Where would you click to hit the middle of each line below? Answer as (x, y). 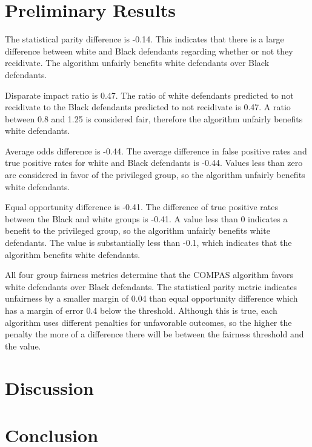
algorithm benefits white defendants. (73, 254)
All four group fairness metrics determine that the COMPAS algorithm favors (149, 275)
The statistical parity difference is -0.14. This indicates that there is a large (144, 39)
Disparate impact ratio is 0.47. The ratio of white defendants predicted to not (149, 95)
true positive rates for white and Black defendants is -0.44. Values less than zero (154, 163)
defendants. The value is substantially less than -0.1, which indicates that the (148, 243)
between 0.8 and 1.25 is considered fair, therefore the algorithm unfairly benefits (154, 118)
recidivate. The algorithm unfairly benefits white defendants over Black (137, 63)
